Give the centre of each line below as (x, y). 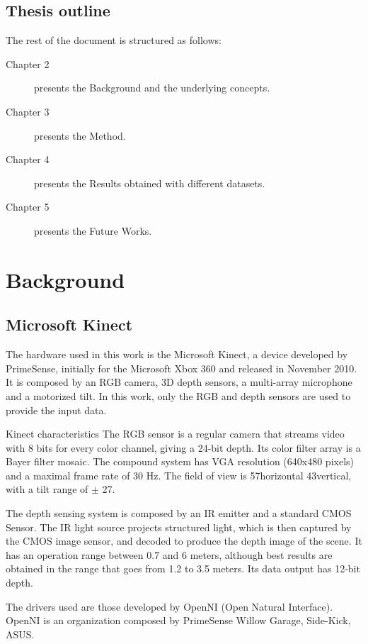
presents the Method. (80, 135)
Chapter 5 (28, 207)
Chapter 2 (28, 63)
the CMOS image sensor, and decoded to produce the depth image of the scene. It (184, 541)
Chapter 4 (28, 159)
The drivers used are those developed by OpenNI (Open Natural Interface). (169, 606)
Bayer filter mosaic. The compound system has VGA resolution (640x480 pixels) (180, 461)
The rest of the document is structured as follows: (114, 40)
